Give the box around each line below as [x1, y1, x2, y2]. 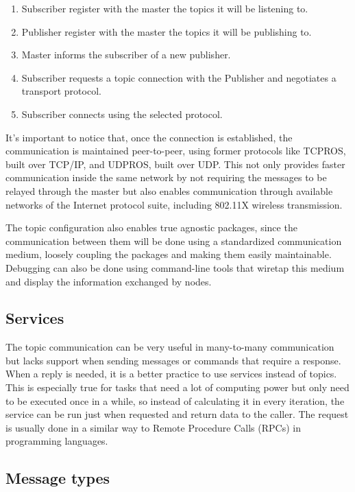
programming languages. [5, 434, 108, 448]
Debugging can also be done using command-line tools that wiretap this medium [5, 260, 345, 274]
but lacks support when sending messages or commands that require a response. [5, 353, 341, 367]
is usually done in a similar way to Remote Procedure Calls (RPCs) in [5, 420, 301, 434]
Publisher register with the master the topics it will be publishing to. [21, 24, 312, 38]
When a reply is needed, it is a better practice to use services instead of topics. [5, 366, 337, 381]
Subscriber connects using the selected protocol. [21, 106, 223, 121]
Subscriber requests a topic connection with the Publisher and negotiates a [21, 70, 336, 84]
